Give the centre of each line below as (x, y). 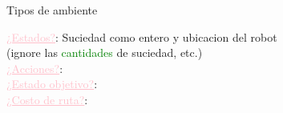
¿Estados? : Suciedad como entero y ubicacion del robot (142, 36)
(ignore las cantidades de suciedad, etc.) (105, 52)
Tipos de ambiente (52, 10)
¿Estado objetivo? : (52, 84)
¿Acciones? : (35, 68)
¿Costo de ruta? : (47, 99)
